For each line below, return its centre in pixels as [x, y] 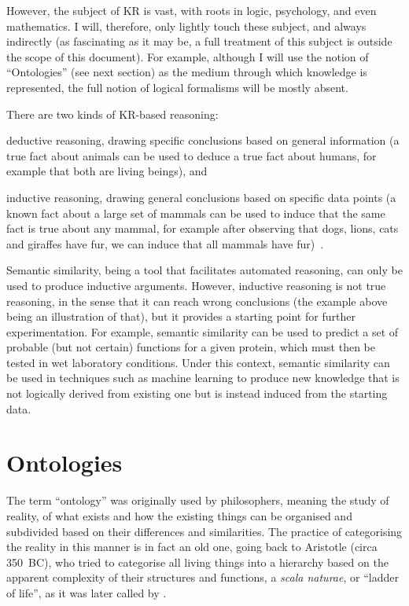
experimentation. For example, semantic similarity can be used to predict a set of [203, 331]
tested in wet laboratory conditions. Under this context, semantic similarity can [198, 362]
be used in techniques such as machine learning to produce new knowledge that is [203, 378]
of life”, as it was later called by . [87, 592]
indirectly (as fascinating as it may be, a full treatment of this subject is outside [199, 41]
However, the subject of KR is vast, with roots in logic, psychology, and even [192, 10]
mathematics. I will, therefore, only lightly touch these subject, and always [186, 26]
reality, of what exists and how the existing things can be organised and [179, 515]
